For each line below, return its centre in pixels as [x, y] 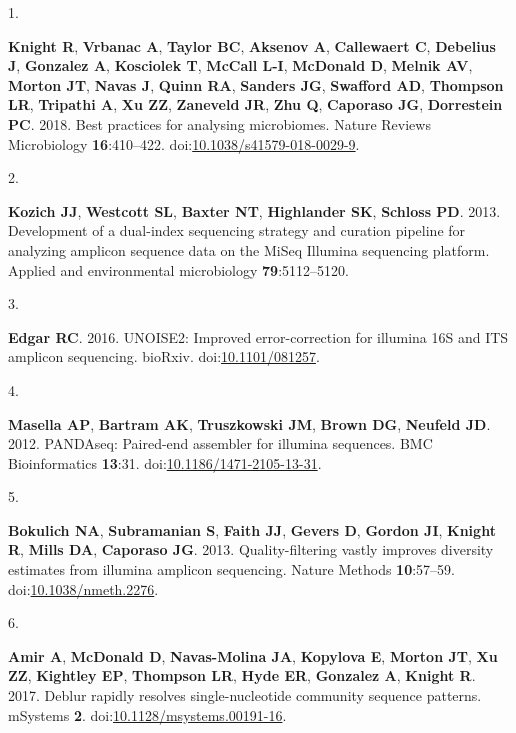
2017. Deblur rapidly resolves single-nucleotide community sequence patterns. [245, 695]
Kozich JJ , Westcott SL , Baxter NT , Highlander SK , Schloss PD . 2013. [254, 210]
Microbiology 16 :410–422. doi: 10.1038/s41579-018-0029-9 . [184, 143]
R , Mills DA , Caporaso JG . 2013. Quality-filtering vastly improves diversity [251, 549]
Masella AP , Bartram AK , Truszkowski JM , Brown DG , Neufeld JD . [249, 423]
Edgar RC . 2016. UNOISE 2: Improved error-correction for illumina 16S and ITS [258, 336]
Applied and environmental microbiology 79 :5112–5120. [178, 269]
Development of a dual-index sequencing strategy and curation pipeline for [237, 230]
